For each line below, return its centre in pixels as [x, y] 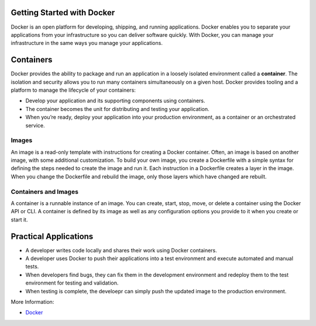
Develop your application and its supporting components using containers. [115, 101]
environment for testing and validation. [72, 283]
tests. [32, 266]
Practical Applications [52, 236]
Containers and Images [45, 192]
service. [35, 125]
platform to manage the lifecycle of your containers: [73, 90]
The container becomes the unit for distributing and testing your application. [117, 109]
